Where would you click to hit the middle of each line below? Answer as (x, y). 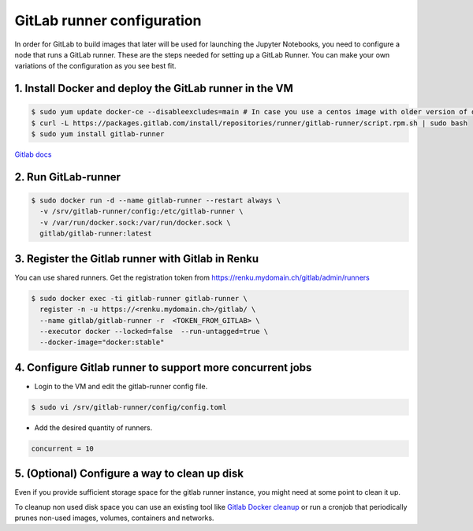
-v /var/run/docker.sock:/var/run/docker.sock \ (136, 222)
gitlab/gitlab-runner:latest (96, 234)
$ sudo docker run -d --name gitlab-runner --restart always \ (156, 201)
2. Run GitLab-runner (68, 177)
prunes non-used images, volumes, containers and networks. (114, 518)
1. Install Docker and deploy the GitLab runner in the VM (154, 89)
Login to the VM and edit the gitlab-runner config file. (121, 386)
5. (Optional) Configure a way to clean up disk (129, 474)
